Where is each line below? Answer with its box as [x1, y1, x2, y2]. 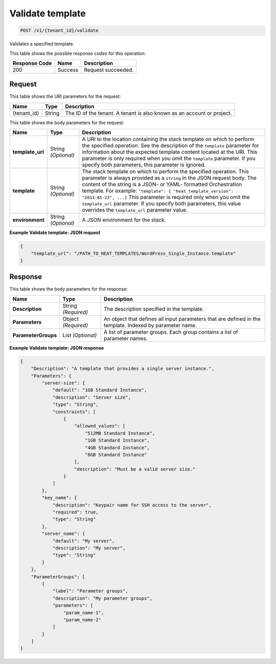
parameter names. [103, 335, 148, 342]
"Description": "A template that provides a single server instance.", [31, 366, 215, 372]
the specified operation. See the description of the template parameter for [82, 142, 259, 149]
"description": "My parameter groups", [52, 595, 153, 601]
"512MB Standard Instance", [84, 430, 155, 436]
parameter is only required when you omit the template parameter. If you [82, 155, 256, 162]
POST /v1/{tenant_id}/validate [20, 28, 99, 33]
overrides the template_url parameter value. [82, 207, 188, 214]
